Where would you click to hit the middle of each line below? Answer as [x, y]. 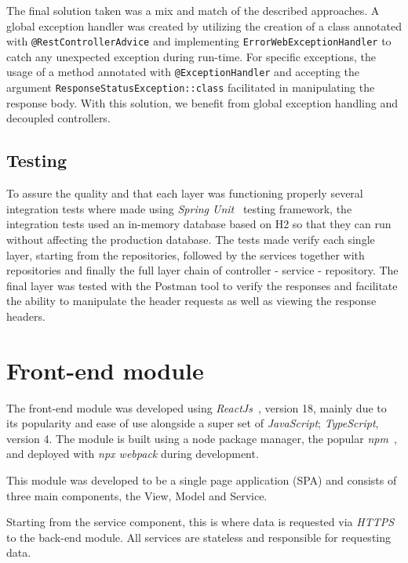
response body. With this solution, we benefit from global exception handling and [202, 102]
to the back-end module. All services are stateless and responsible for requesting [199, 537]
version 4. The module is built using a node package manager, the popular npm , [202, 438]
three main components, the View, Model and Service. [137, 495]
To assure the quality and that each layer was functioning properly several [185, 193]
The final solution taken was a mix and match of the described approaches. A [193, 10]
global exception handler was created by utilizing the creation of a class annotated [204, 25]
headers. [26, 316]
